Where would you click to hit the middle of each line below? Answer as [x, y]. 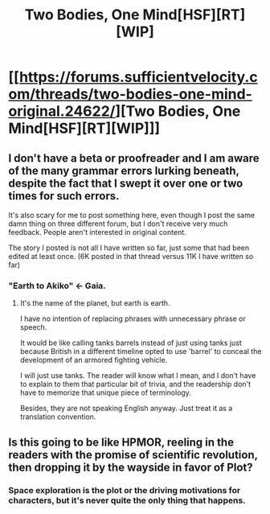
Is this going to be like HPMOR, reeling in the [121, 442]
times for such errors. [64, 196]
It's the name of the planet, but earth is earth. [95, 303]
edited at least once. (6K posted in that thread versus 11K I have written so [131, 256]
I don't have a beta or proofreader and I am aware [134, 158]
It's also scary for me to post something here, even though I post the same [132, 215]
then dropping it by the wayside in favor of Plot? [131, 467]
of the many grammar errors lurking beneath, [124, 171]
